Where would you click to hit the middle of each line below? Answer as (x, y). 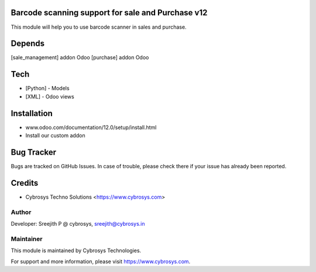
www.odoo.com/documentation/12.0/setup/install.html (91, 127)
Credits (25, 183)
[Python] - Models (47, 89)
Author (21, 212)
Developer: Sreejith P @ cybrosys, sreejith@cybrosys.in (78, 223)
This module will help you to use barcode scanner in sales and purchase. (99, 27)
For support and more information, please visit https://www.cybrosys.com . (101, 261)
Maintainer (27, 239)
